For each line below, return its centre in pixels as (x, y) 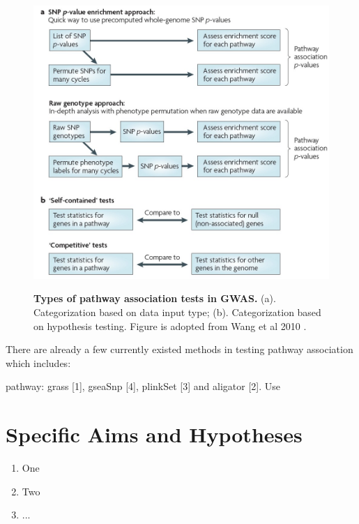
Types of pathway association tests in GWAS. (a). (155, 298)
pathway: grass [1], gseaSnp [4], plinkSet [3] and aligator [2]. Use (143, 386)
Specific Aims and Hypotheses (154, 434)
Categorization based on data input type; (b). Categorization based (177, 312)
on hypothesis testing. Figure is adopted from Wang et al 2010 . (170, 325)
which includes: (38, 362)
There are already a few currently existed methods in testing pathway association (179, 349)
